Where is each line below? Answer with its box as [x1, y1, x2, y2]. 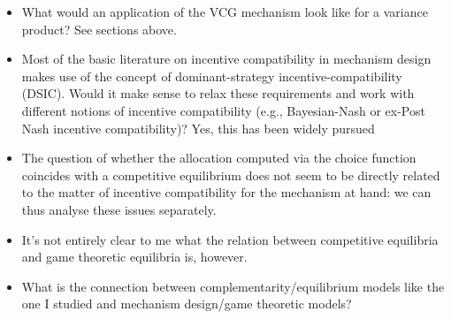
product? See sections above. [21, 19, 177, 38]
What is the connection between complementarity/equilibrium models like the [21, 277, 445, 295]
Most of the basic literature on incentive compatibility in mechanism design [21, 49, 432, 68]
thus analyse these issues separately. [21, 200, 217, 218]
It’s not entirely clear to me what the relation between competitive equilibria [21, 230, 439, 248]
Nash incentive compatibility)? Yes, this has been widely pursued [21, 118, 375, 137]
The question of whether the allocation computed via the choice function [21, 148, 417, 167]
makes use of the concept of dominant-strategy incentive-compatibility [21, 66, 402, 85]
